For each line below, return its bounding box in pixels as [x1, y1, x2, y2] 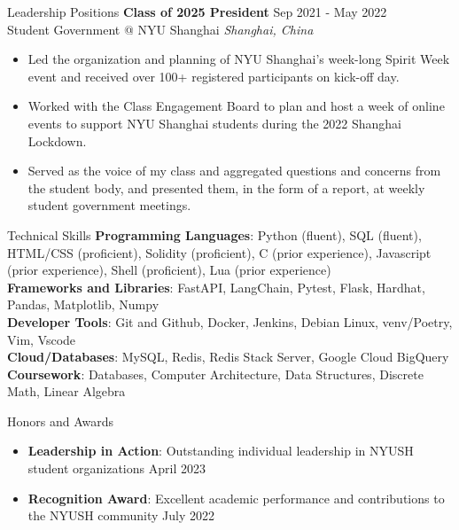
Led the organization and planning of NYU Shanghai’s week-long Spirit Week [27, 50, 450, 68]
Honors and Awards [7, 411, 114, 430]
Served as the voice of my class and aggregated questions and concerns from [27, 161, 441, 180]
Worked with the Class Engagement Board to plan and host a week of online [27, 97, 445, 115]
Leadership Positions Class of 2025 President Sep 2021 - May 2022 [7, 3, 387, 20]
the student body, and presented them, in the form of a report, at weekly [27, 178, 425, 197]
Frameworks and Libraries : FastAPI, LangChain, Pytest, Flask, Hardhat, [7, 277, 425, 296]
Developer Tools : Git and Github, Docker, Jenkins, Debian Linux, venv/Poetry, [7, 312, 453, 331]
